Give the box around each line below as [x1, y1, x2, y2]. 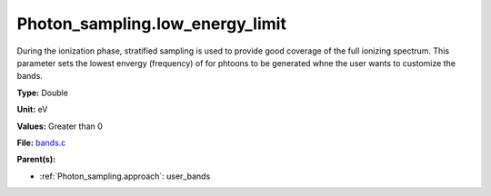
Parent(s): [16, 154, 56, 165]
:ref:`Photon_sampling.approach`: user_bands [39, 171, 211, 181]
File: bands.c [16, 137, 66, 148]
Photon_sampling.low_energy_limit [16, 14, 286, 34]
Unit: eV [16, 104, 48, 115]
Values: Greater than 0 [16, 121, 104, 132]
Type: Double [16, 87, 68, 98]
